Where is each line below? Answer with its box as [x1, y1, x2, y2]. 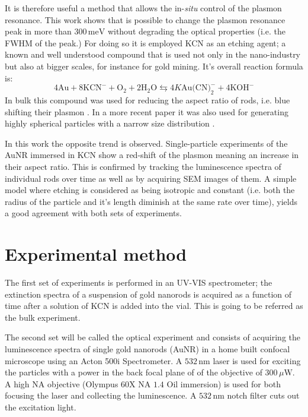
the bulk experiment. [5, 311, 81, 323]
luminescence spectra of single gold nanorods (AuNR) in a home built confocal [5, 342, 290, 355]
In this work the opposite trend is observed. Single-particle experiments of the [5, 137, 288, 149]
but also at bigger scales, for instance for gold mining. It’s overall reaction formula [5, 59, 303, 72]
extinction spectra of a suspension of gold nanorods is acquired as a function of [5, 288, 292, 300]
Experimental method [5, 242, 187, 266]
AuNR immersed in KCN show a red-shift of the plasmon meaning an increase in [5, 149, 299, 161]
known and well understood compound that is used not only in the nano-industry [5, 48, 301, 61]
